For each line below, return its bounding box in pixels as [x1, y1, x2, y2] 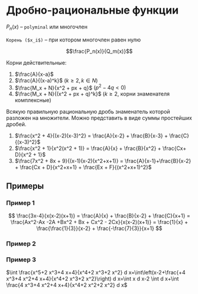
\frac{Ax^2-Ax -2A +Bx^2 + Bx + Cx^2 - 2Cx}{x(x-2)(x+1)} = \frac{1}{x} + [10, 219, 189, 226]
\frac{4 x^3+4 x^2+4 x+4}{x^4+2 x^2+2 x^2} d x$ [6, 282, 128, 289]
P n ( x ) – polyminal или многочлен [6, 23, 87, 31]
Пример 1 [6, 199, 35, 207]
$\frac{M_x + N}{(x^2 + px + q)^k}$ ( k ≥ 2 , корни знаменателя [14, 90, 170, 98]
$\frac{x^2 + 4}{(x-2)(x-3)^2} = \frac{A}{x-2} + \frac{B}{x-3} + [14, 132, 168, 139]
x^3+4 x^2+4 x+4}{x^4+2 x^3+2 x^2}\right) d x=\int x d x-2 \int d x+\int [6, 275, 179, 282]
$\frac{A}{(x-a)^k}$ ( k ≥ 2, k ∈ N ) [14, 76, 98, 84]
